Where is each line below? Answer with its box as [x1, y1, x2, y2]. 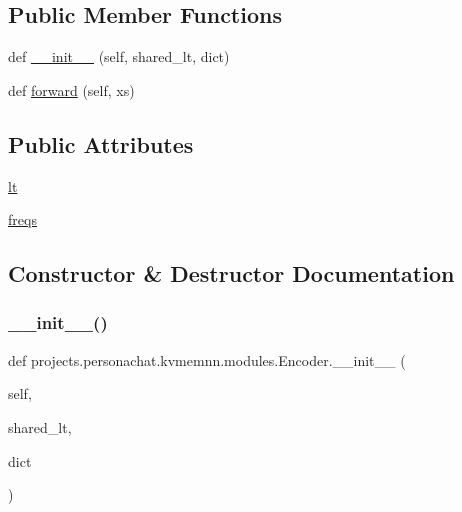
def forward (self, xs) [8, 79, 135, 100]
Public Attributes [8, 128, 194, 159]
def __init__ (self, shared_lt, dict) [8, 46, 230, 67]
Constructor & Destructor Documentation [8, 258, 455, 289]
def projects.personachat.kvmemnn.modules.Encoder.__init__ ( [8, 349, 406, 370]
